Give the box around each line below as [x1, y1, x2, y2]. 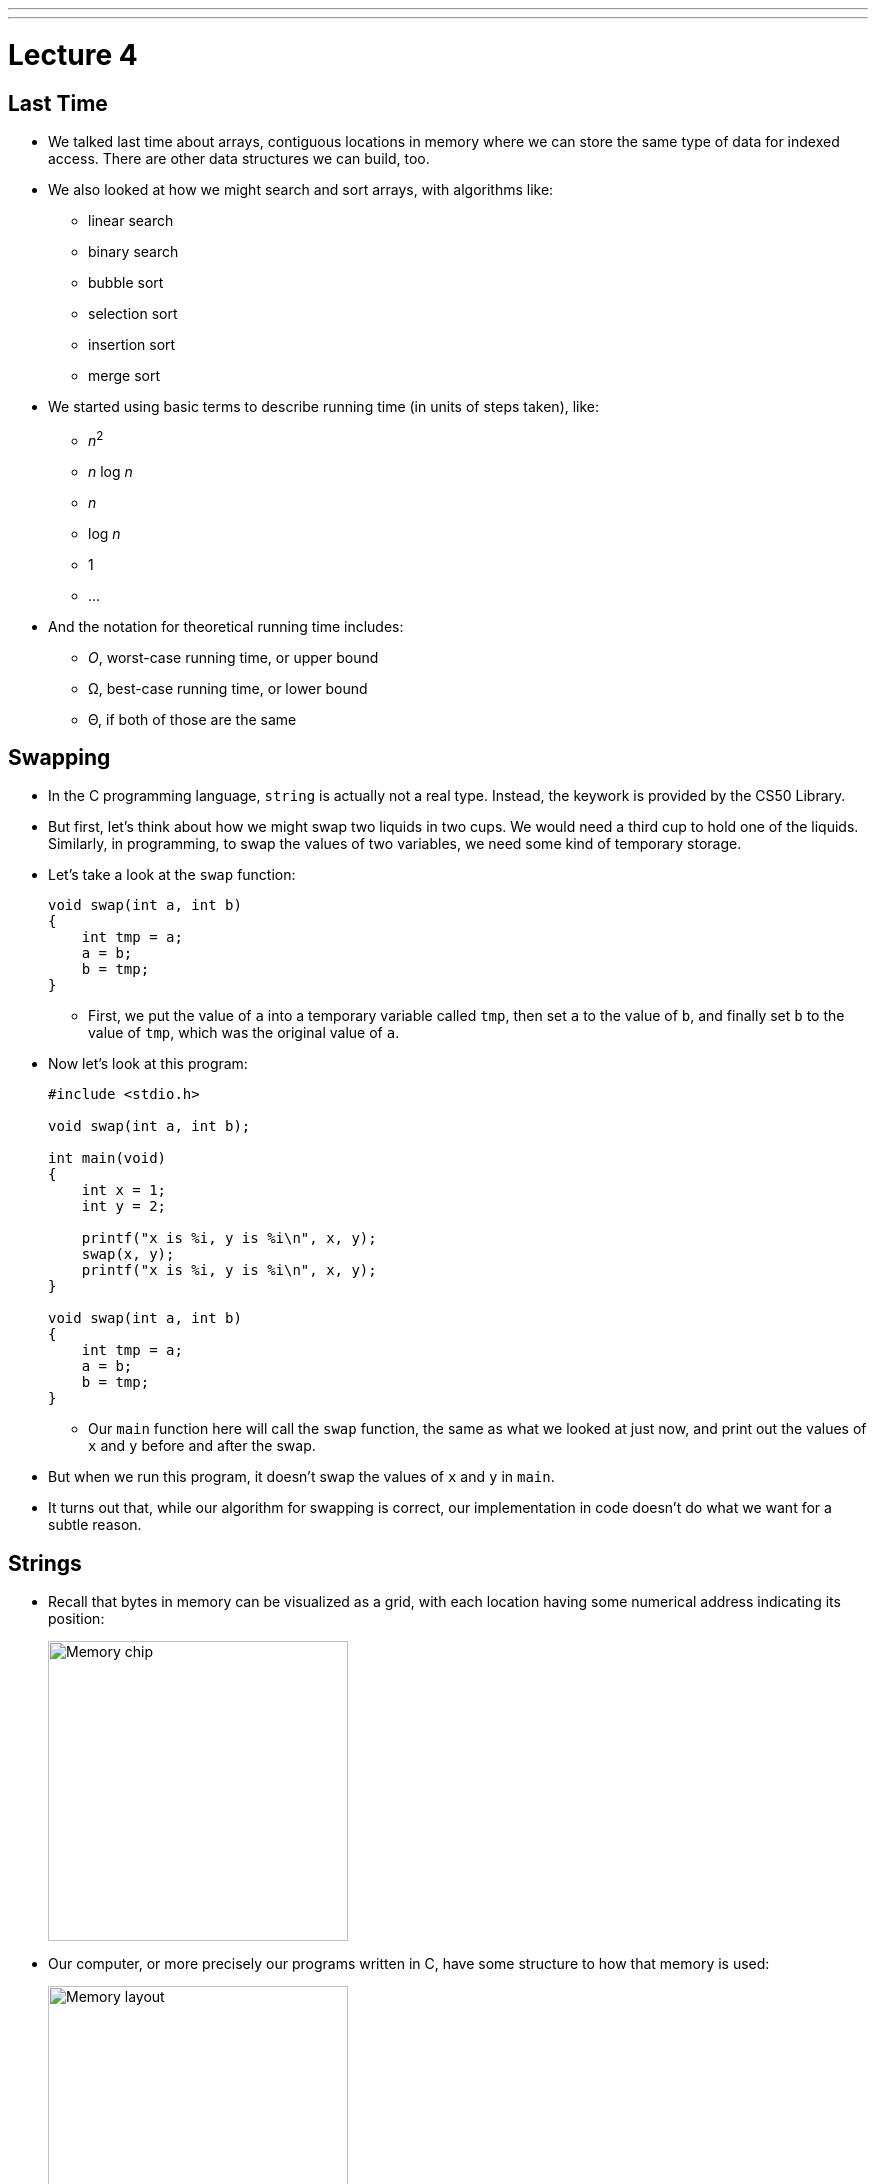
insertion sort [88, 335, 176, 353]
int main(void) [48, 1150, 167, 1167]
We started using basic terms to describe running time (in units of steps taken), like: [48, 397, 600, 415]
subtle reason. [48, 1516, 142, 1534]
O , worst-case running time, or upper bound [88, 648, 379, 666]
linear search [88, 211, 174, 229]
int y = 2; [81, 1198, 167, 1215]
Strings [8, 1550, 82, 1576]
